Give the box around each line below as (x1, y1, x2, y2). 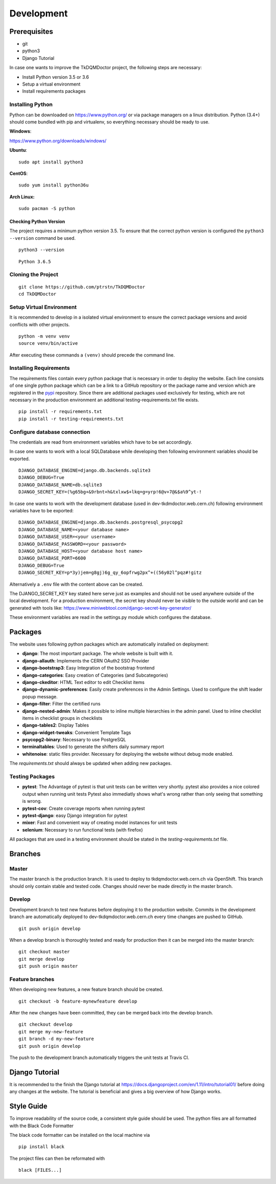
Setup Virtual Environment (9, 303, 77, 310)
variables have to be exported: (9, 508, 74, 514)
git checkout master (18, 949, 70, 955)
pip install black (18, 1144, 65, 1150)
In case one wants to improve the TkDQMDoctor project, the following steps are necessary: (9, 65, 202, 71)
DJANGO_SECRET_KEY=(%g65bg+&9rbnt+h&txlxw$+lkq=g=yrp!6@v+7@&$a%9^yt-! (18, 489, 202, 495)
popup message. (22, 693, 58, 699)
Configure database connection (9, 428, 90, 435)
